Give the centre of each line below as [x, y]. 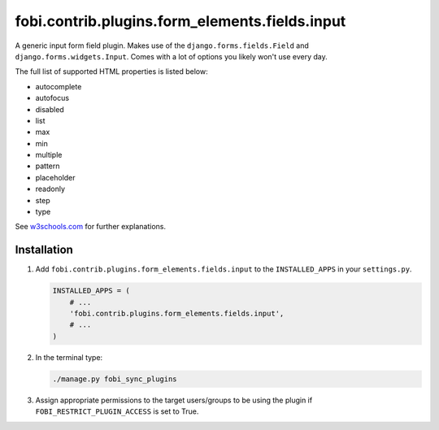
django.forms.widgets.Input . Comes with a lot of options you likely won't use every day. [172, 56]
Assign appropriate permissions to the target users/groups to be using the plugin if [174, 400]
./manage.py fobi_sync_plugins [115, 379]
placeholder [56, 177]
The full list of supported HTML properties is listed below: [111, 72]
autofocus [52, 98]
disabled [50, 109]
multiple [49, 155]
